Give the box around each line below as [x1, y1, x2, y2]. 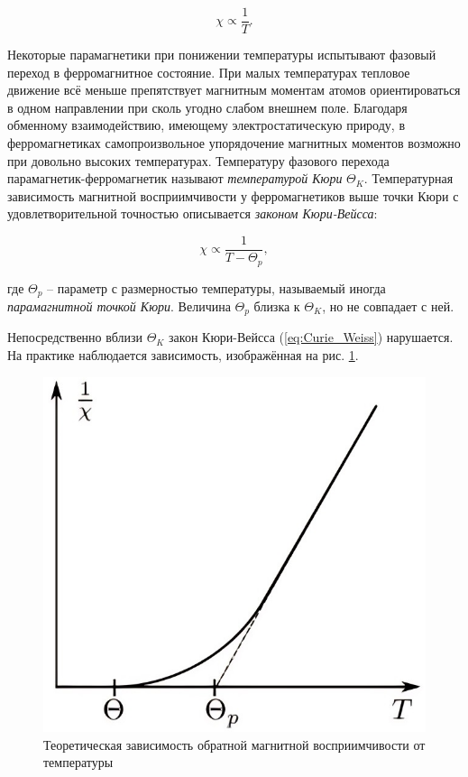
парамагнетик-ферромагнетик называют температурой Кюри [7, 169, 343, 188]
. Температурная [363, 169, 454, 188]
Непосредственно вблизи [7, 328, 142, 347]
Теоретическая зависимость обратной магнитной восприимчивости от [43, 735, 426, 754]
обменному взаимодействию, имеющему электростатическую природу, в [7, 116, 406, 134]
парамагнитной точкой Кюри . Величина [7, 296, 231, 315]
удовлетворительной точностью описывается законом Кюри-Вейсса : [7, 204, 378, 223]
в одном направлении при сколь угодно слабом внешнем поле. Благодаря [7, 97, 408, 116]
